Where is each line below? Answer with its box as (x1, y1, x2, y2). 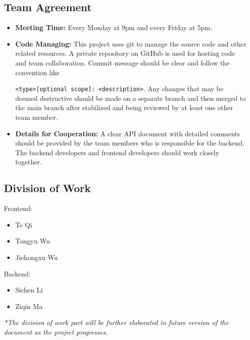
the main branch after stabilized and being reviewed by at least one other (15, 102, 234, 113)
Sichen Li (15, 285, 43, 295)
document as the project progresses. (4, 326, 108, 337)
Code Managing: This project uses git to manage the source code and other (15, 38, 247, 49)
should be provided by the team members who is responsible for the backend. (15, 138, 245, 148)
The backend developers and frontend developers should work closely (15, 147, 220, 157)
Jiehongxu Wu (15, 252, 58, 262)
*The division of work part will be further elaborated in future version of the (4, 317, 229, 327)
